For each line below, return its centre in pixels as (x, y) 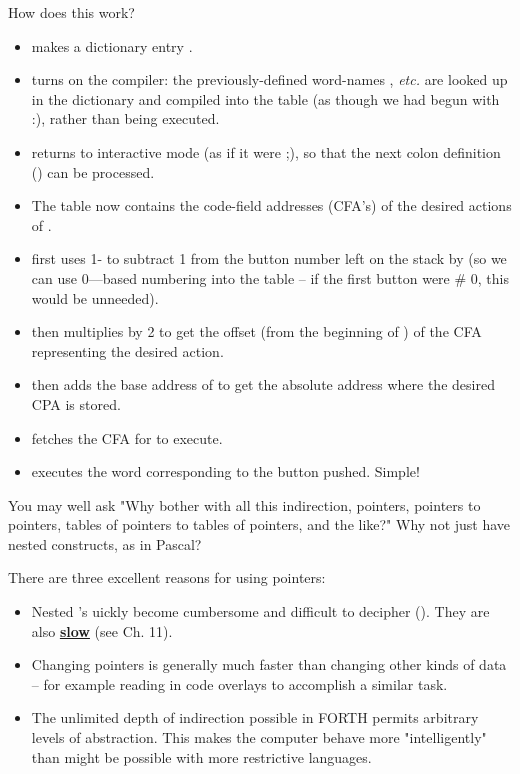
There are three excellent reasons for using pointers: (167, 577)
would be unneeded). (95, 297)
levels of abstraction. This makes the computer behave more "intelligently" (259, 737)
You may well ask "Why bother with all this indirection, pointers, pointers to (244, 504)
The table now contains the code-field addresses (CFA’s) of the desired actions (271, 205)
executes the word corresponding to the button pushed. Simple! (225, 471)
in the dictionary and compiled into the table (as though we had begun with (265, 98)
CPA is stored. (76, 403)
